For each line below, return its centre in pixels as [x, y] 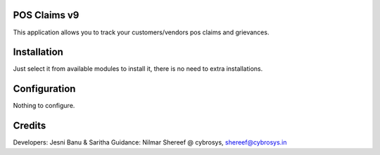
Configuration [44, 89]
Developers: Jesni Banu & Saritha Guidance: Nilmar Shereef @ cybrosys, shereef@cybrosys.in [150, 142]
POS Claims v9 [46, 15]
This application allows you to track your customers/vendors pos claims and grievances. [141, 32]
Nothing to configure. [44, 106]
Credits [30, 126]
